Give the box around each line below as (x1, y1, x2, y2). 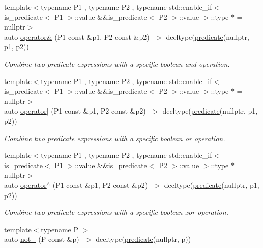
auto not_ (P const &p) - (4, 234, 84, 244)
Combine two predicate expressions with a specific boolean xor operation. (4, 207, 228, 217)
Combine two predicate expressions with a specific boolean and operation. (4, 58, 230, 69)
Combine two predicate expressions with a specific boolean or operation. (4, 132, 225, 143)
